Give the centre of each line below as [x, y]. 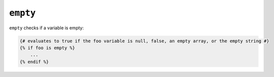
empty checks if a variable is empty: [47, 28]
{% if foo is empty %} [47, 48]
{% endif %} [34, 62]
